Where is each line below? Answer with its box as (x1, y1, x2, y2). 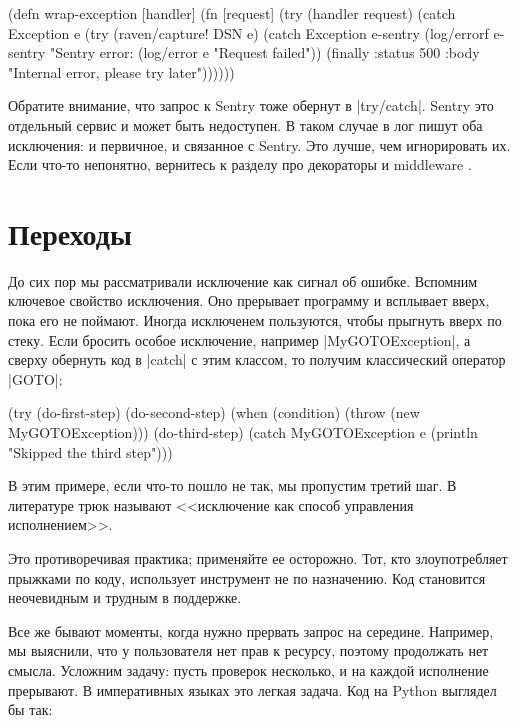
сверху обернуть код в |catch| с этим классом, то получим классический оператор (8, 349, 506, 370)
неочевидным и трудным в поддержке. (8, 587, 242, 608)
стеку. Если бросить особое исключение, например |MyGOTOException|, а (8, 329, 471, 350)
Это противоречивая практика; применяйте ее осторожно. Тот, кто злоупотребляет (8, 548, 508, 568)
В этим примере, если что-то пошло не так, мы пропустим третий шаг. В (8, 475, 457, 496)
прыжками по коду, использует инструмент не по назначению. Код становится (8, 567, 486, 588)
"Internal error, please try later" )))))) (8, 61, 235, 82)
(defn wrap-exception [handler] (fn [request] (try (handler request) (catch (8, 3, 456, 23)
